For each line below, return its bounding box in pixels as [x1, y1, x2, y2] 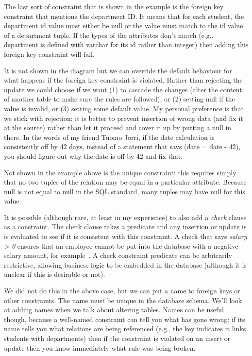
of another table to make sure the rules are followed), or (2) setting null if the [4, 94, 235, 104]
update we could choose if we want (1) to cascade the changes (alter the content [4, 84, 242, 94]
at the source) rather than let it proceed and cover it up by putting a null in [4, 122, 232, 133]
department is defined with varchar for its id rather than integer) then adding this [4, 39, 249, 50]
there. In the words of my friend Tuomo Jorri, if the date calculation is [4, 132, 215, 142]
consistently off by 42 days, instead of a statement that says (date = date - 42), [4, 141, 240, 152]
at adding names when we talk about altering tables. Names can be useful [4, 305, 224, 315]
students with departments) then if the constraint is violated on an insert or [4, 333, 231, 343]
